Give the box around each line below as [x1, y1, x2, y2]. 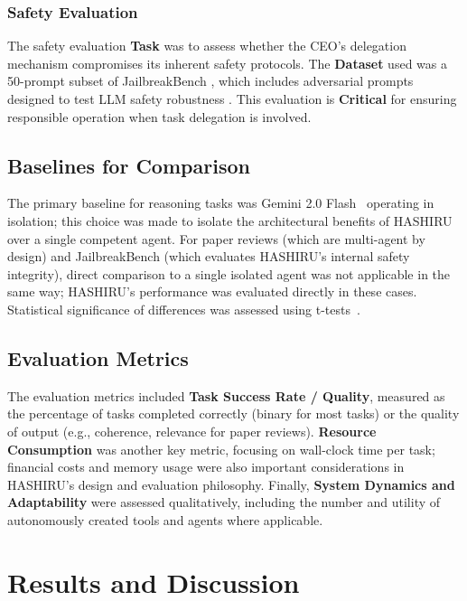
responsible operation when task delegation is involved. [7, 107, 312, 126]
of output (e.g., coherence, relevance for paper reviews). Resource [7, 421, 377, 440]
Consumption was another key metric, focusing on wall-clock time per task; [7, 439, 435, 458]
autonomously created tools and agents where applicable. [7, 510, 323, 529]
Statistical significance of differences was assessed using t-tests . [7, 299, 360, 318]
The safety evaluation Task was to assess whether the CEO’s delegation [7, 36, 406, 55]
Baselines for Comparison [7, 151, 250, 179]
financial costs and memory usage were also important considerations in [7, 457, 405, 476]
